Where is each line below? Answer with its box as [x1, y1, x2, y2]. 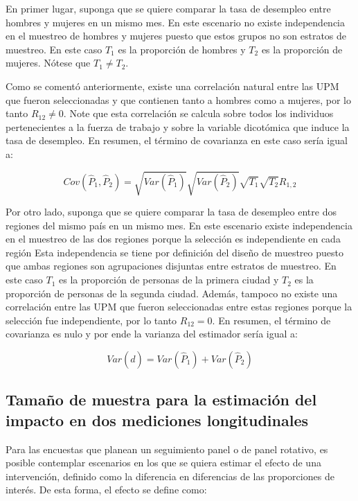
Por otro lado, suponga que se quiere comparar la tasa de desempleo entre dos [6, 204, 337, 219]
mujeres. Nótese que [6, 55, 91, 70]
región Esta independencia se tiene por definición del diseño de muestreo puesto [6, 245, 343, 259]
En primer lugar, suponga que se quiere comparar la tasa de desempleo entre [6, 1, 331, 15]
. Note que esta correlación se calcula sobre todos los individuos [63, 106, 334, 121]
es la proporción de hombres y [118, 42, 246, 56]
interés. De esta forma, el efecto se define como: [6, 482, 207, 497]
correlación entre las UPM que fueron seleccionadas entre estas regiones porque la [6, 299, 352, 314]
